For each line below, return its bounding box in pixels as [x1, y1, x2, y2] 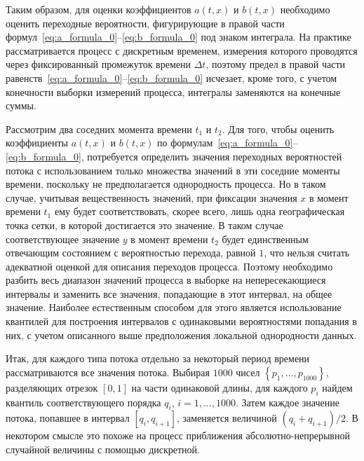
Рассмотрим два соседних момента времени [6, 121, 192, 136]
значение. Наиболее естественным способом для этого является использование [6, 300, 342, 315]
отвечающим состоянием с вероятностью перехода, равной [6, 245, 256, 260]
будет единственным [222, 231, 309, 246]
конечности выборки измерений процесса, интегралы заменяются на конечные [6, 84, 341, 99]
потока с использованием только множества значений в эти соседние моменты [6, 163, 340, 177]
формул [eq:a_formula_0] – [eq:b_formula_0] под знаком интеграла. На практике [6, 29, 351, 44]
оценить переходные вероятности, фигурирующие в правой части [6, 15, 285, 30]
